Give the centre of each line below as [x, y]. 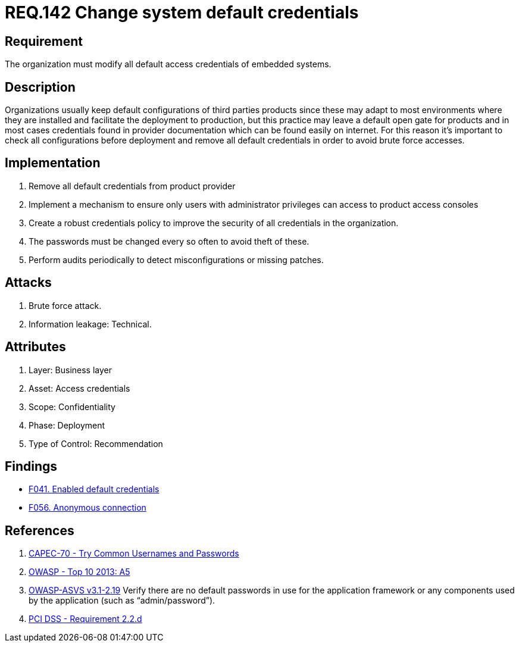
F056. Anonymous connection [87, 508]
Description [40, 87]
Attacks [28, 283]
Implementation [53, 163]
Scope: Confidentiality [72, 407]
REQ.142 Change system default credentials [182, 12]
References [40, 530]
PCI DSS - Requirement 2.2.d [85, 619]
